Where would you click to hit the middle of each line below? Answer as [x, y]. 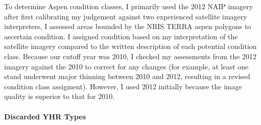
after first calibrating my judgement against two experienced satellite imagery [126, 16]
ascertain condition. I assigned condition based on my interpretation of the [121, 36]
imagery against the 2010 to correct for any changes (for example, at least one [126, 66]
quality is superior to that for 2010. [60, 96]
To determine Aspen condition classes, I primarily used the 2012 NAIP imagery [129, 6]
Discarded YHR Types [45, 116]
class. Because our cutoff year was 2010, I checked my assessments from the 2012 [130, 56]
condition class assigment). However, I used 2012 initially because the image [123, 86]
